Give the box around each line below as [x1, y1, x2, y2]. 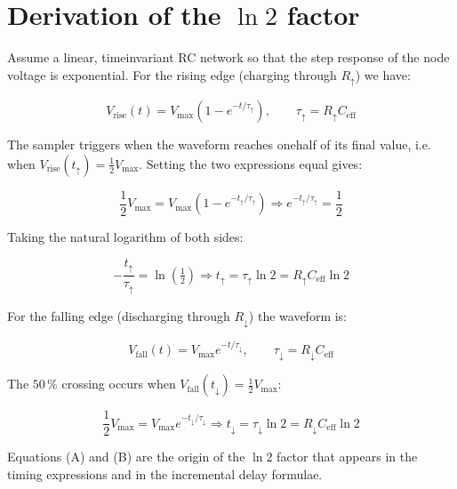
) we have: [355, 65, 411, 84]
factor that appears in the [277, 447, 418, 466]
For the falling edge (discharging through [7, 306, 230, 325]
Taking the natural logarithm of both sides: [7, 228, 244, 246]
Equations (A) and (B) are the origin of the [7, 447, 245, 466]
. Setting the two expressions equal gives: [139, 154, 363, 172]
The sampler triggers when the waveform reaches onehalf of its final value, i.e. [7, 135, 431, 154]
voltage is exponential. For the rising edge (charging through [7, 65, 337, 84]
